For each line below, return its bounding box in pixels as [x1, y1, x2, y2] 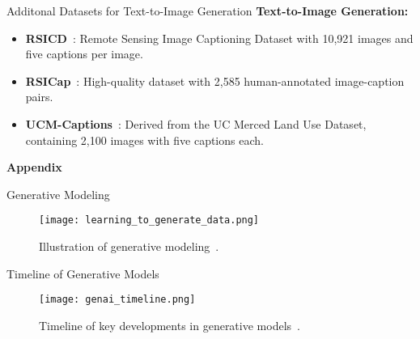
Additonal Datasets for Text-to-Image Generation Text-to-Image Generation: [6, 2, 409, 19]
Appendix [6, 159, 62, 176]
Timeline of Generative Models [6, 265, 159, 282]
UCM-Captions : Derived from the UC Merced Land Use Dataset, [25, 115, 367, 132]
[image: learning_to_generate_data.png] [39, 214, 260, 227]
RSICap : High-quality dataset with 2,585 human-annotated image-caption [25, 72, 405, 89]
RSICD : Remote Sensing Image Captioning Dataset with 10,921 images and [25, 29, 414, 46]
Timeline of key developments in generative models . [39, 316, 300, 333]
